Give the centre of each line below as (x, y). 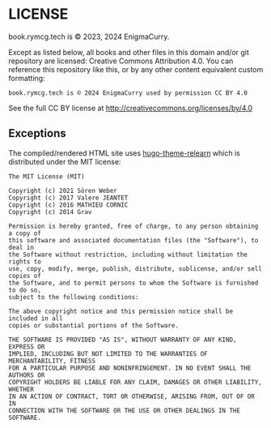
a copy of (25, 233)
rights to (25, 261)
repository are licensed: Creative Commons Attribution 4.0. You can (121, 61)
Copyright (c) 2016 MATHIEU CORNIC (68, 205)
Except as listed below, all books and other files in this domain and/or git (129, 52)
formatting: (27, 78)
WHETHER (21, 389)
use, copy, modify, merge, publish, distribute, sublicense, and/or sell (135, 268)
